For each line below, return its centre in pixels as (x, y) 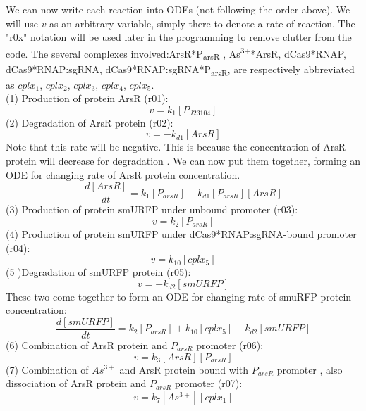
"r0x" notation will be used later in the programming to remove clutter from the (179, 37)
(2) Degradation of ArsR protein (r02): (90, 122)
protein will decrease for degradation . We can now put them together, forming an (183, 161)
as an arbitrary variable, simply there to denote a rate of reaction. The (202, 23)
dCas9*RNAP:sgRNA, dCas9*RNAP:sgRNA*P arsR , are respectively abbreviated (180, 70)
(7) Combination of (47, 369)
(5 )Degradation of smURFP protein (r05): (98, 272)
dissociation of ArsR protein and (76, 383)
